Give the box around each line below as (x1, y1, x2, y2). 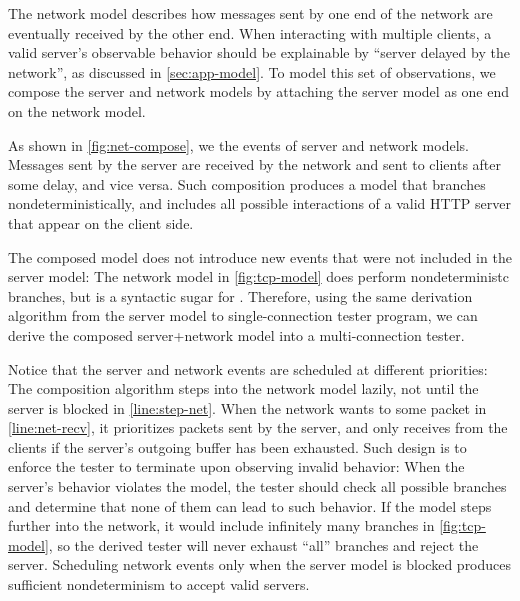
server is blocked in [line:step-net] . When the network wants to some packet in (8, 397, 487, 418)
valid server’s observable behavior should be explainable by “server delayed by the (8, 42, 510, 63)
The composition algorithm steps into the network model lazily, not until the (8, 378, 479, 399)
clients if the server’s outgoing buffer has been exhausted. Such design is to (8, 436, 467, 457)
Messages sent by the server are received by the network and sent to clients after (8, 154, 502, 175)
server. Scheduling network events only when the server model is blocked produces (8, 554, 512, 575)
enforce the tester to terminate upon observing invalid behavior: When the (8, 456, 465, 477)
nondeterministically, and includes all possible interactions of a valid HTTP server (8, 193, 511, 214)
